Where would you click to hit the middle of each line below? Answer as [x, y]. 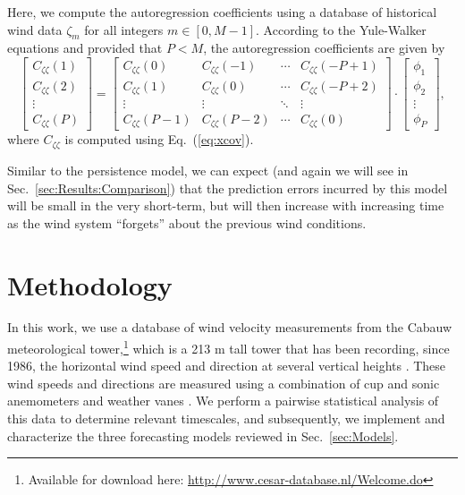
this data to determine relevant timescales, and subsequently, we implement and [226, 418]
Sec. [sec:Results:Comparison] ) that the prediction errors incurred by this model [228, 188]
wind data [35, 29]
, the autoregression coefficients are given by [324, 48]
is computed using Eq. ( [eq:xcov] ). [159, 139]
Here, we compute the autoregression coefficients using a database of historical [222, 12]
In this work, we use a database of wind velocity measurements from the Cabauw [230, 327]
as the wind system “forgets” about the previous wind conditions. [187, 222]
